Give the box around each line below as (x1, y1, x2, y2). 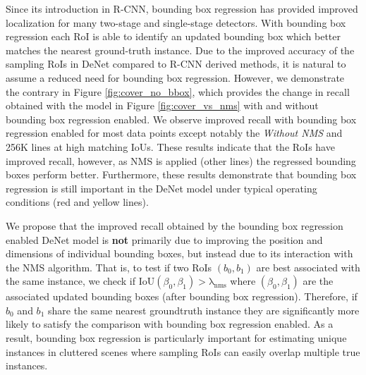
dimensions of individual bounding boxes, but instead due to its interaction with (6, 246, 353, 261)
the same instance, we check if (6, 273, 136, 288)
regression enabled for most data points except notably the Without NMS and (6, 125, 343, 140)
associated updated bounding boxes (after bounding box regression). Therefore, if (6, 289, 358, 304)
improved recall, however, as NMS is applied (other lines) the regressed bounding (6, 153, 356, 168)
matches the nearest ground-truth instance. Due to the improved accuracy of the (6, 42, 355, 57)
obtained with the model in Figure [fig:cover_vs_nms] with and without (6, 98, 319, 113)
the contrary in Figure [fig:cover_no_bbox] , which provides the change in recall (6, 84, 350, 99)
